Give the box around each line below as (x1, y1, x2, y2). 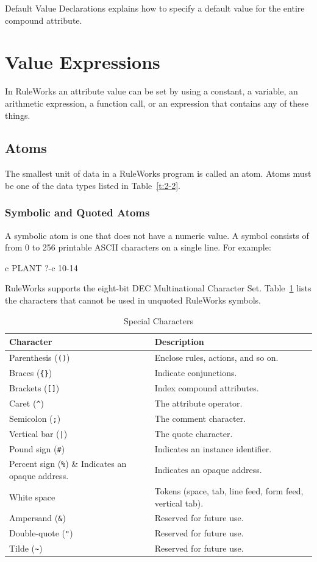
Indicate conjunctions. (154, 366, 237, 379)
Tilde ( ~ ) (9, 542, 43, 555)
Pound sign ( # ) (9, 442, 65, 455)
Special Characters (123, 314, 194, 327)
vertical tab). (154, 496, 204, 509)
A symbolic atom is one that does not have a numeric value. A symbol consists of (5, 229, 309, 241)
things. (5, 108, 30, 121)
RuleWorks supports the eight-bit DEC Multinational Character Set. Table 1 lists (5, 282, 312, 294)
